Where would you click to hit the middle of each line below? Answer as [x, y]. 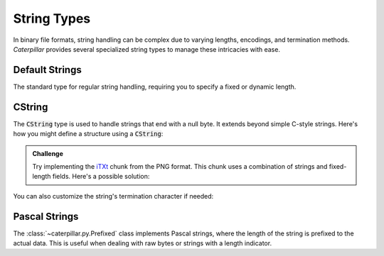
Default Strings [47, 70]
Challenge [48, 153]
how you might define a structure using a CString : [88, 134]
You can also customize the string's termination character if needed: [113, 196]
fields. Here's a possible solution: [101, 177]
